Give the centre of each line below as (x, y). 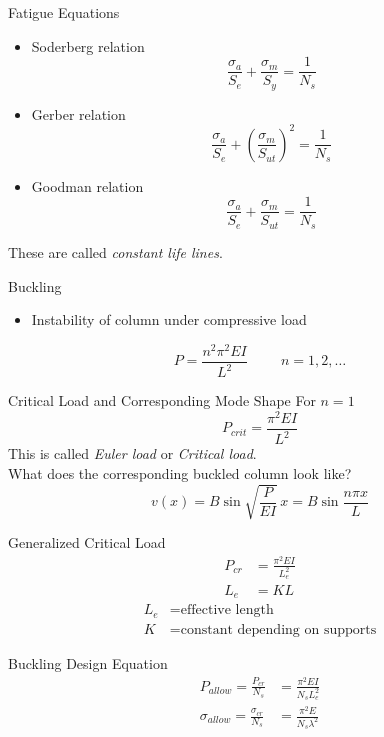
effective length (227, 610)
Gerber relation (78, 113)
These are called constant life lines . (115, 251)
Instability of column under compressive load (169, 319)
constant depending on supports (278, 629)
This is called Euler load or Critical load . (132, 453)
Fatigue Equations (64, 12)
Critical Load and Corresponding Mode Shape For (162, 400)
